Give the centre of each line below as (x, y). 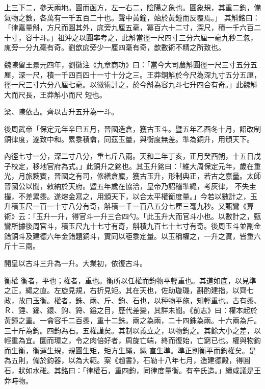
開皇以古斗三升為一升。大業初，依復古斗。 (75, 263)
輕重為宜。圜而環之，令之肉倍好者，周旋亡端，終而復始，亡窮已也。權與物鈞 (132, 340)
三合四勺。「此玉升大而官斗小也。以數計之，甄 (184, 216)
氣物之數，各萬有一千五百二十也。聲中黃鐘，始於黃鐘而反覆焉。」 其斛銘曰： (132, 17)
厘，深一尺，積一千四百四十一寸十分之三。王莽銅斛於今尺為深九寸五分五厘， (132, 74)
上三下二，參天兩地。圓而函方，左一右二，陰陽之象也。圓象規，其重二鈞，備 (132, 7)
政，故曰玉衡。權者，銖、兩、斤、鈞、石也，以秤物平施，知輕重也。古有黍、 (132, 300)
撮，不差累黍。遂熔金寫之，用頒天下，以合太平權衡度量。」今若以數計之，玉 (131, 196)
